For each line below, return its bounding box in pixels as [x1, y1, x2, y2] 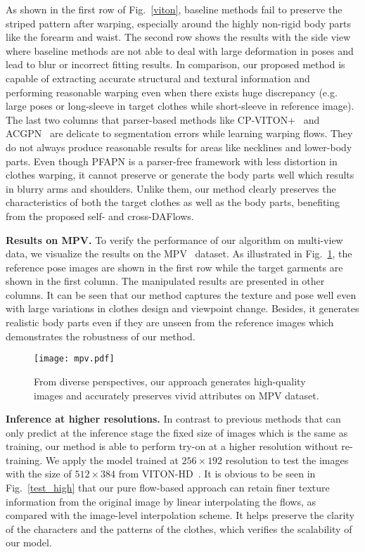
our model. [6, 535, 52, 550]
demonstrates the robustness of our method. [6, 328, 196, 343]
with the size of [6, 466, 72, 481]
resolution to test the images [225, 452, 349, 467]
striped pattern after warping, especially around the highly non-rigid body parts [6, 15, 351, 30]
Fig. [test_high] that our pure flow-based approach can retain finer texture [6, 480, 330, 495]
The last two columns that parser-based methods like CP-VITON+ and [6, 112, 320, 127]
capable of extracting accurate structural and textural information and [6, 70, 310, 85]
